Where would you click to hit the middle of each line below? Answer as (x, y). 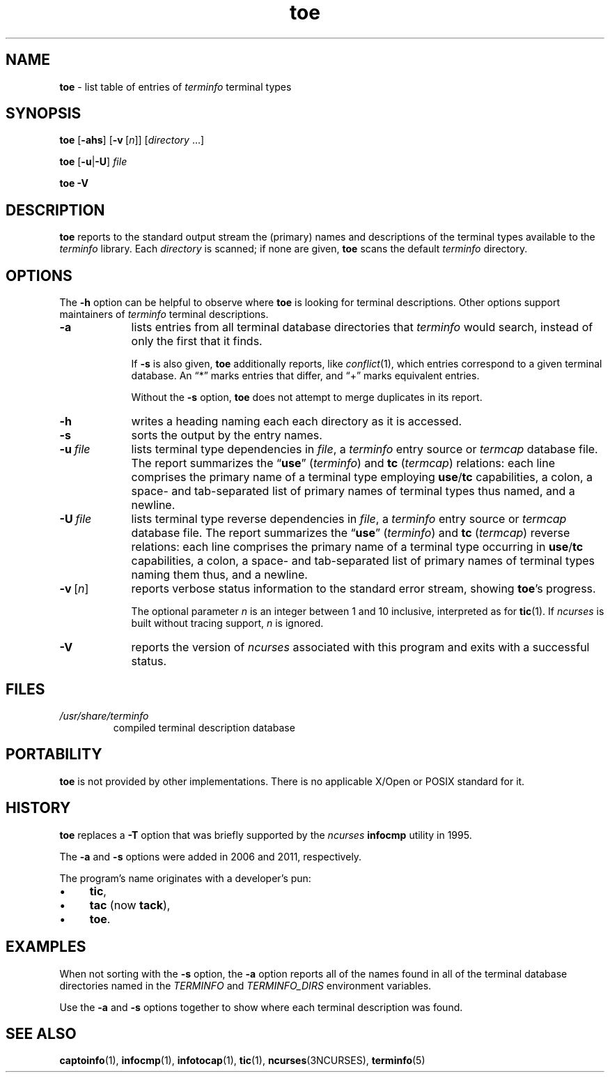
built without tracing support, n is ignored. (227, 623)
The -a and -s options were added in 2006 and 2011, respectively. (211, 856)
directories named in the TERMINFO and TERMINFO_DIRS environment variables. (245, 985)
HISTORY (38, 808)
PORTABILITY (54, 754)
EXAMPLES (46, 947)
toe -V (74, 183)
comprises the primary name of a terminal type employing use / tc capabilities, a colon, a (362, 477)
